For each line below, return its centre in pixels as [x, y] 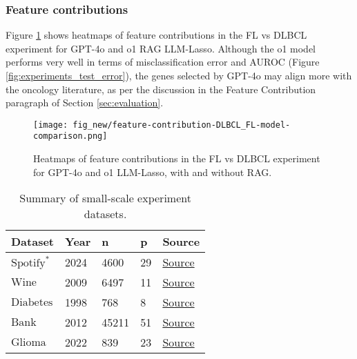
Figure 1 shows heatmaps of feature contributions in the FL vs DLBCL [156, 35]
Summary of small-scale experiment [105, 198]
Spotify [28, 263]
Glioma [29, 343]
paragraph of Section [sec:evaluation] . [85, 103]
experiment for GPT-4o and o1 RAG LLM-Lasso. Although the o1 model [161, 48]
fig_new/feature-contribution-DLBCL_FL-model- [182, 125]
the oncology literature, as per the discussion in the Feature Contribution [161, 89]
